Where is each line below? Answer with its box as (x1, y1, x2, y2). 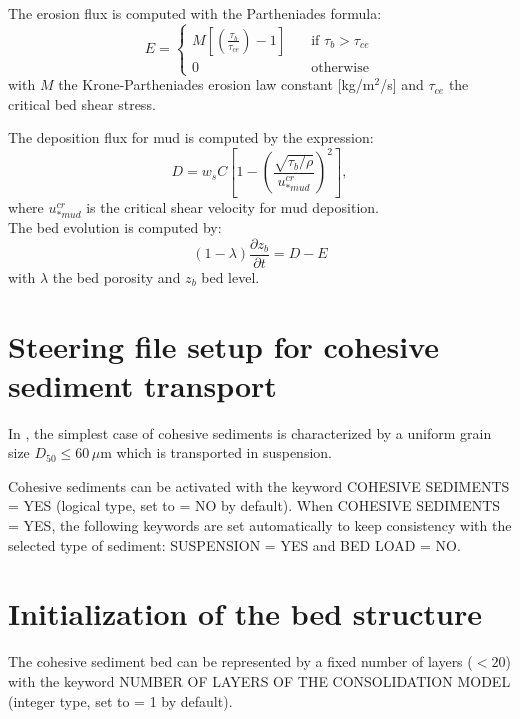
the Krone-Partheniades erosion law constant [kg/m (58, 74, 375, 95)
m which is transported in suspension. (100, 442, 332, 463)
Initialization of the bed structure (8, 593, 482, 634)
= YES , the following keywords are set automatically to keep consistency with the (8, 515, 512, 536)
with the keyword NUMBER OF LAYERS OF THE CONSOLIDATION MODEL (8, 670, 511, 691)
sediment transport (8, 364, 277, 405)
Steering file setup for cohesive (8, 325, 440, 366)
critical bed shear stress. (8, 93, 156, 114)
